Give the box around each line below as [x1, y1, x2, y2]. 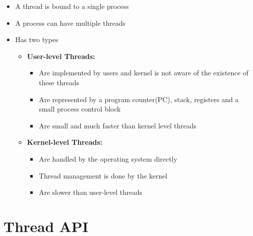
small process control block [39, 104, 121, 114]
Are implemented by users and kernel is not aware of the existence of [39, 67, 249, 78]
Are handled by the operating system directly [39, 153, 178, 164]
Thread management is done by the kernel [39, 170, 168, 180]
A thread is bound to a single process [15, 1, 129, 11]
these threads [39, 77, 79, 87]
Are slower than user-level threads [39, 187, 142, 197]
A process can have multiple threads [15, 17, 126, 28]
